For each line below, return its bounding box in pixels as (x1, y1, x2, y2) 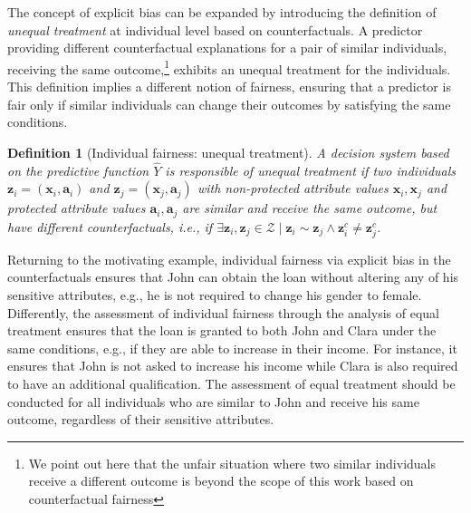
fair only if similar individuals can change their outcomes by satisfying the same (7, 94, 451, 113)
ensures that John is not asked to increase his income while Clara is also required (7, 356, 458, 375)
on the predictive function (7, 160, 149, 179)
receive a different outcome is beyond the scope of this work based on (28, 471, 414, 490)
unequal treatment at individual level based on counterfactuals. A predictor (7, 20, 423, 39)
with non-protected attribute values (197, 179, 389, 198)
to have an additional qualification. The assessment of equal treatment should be (7, 373, 456, 392)
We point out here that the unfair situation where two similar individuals (28, 453, 437, 472)
